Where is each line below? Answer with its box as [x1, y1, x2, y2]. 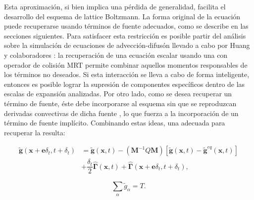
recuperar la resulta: [4, 127, 65, 137]
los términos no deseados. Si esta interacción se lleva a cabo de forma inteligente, [4, 69, 250, 80]
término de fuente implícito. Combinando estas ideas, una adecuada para [4, 118, 225, 128]
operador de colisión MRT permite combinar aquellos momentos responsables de [4, 59, 248, 70]
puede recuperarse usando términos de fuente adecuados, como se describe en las [4, 21, 249, 31]
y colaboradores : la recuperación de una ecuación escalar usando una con [4, 49, 228, 60]
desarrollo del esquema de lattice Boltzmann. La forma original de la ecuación [4, 11, 241, 21]
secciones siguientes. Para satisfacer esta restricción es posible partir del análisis [4, 30, 246, 40]
